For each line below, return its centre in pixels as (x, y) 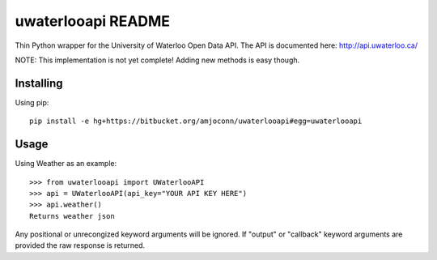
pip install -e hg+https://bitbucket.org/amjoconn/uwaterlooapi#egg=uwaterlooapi (196, 121)
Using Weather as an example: (66, 164)
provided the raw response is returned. (80, 245)
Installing (39, 83)
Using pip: (32, 102)
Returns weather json (72, 216)
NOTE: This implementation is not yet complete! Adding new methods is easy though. (157, 60)
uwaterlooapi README (92, 21)
